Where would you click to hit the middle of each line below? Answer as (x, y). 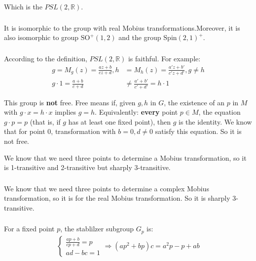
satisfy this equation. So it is (198, 131)
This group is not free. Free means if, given (70, 102)
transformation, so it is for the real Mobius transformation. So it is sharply (117, 198)
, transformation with (83, 131)
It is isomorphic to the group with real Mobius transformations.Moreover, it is (122, 27)
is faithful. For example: (164, 58)
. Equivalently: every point (136, 112)
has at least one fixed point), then (120, 121)
